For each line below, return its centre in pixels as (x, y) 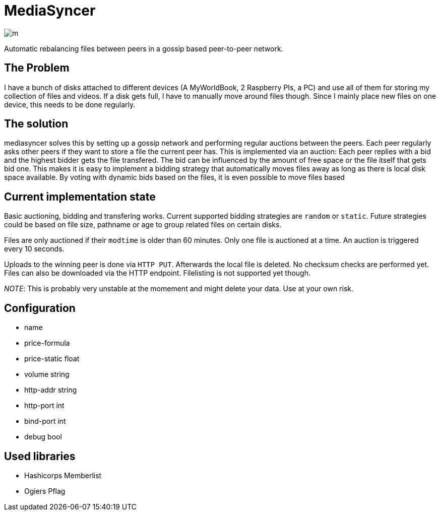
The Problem (37, 68)
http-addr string (51, 390)
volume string (47, 374)
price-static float (52, 359)
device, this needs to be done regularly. (70, 104)
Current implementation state (80, 197)
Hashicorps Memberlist (63, 475)
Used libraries (40, 456)
